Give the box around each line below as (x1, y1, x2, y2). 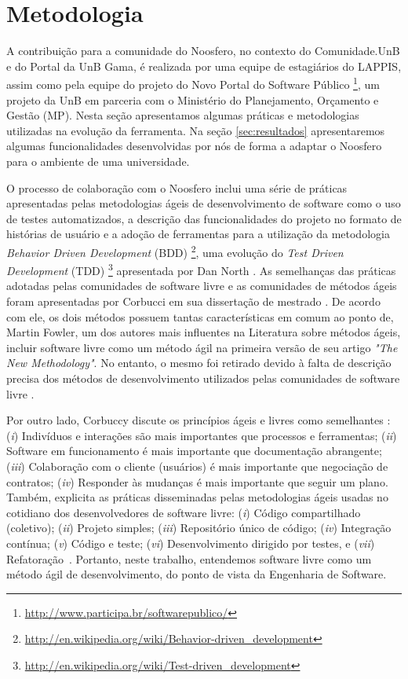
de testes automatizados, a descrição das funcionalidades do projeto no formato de (6, 210, 402, 226)
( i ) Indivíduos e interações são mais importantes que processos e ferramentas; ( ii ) (6, 427, 397, 443)
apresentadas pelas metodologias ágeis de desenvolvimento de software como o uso (6, 195, 401, 211)
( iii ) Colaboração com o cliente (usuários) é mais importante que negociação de (6, 457, 388, 474)
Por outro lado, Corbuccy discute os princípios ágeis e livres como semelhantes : (6, 412, 391, 428)
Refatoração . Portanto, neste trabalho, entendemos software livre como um (6, 550, 372, 567)
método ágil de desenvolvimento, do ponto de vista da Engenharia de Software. (6, 566, 387, 582)
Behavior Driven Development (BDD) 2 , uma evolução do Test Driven (6, 241, 344, 260)
